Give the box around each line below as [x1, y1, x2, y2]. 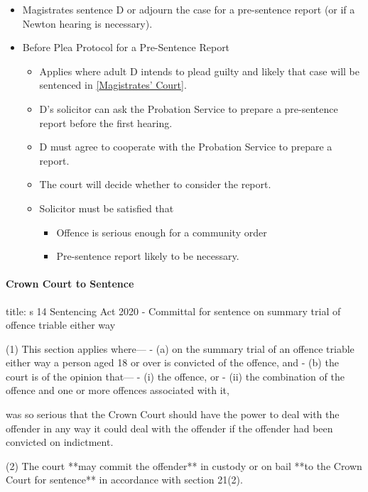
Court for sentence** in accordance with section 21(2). [6, 472, 243, 487]
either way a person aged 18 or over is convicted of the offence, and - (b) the [6, 355, 339, 370]
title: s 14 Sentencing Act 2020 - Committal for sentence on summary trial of [6, 303, 341, 318]
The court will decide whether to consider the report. [39, 177, 271, 192]
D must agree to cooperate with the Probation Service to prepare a [39, 139, 332, 154]
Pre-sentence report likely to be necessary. [56, 248, 239, 263]
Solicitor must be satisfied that [39, 200, 174, 215]
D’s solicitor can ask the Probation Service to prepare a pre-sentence [39, 101, 338, 116]
